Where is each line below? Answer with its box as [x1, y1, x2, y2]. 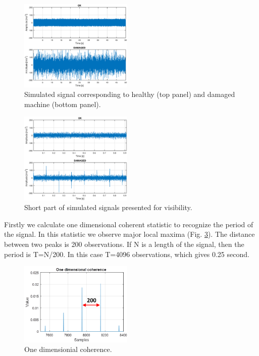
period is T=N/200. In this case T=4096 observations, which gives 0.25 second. [4, 248, 249, 259]
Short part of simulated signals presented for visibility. [24, 202, 192, 213]
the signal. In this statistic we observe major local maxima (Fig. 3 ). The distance [4, 229, 255, 239]
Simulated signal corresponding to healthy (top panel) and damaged [24, 89, 235, 99]
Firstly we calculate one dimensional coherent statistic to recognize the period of [4, 219, 253, 229]
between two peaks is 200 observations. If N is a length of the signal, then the [4, 239, 244, 249]
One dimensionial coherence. [24, 344, 112, 354]
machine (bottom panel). [24, 98, 101, 109]
